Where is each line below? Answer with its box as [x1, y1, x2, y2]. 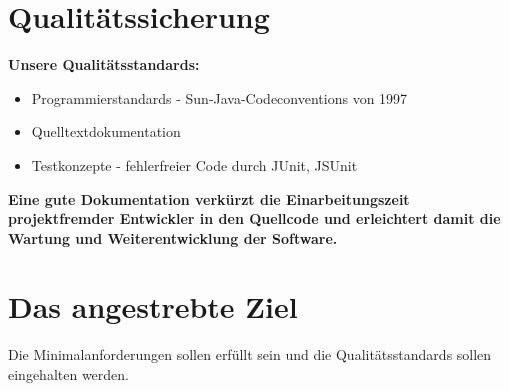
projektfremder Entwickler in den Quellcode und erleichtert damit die [8, 208, 501, 229]
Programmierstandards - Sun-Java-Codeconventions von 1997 [31, 87, 408, 108]
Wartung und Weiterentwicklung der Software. [8, 227, 338, 248]
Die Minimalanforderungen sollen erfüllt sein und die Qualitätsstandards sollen [8, 344, 492, 365]
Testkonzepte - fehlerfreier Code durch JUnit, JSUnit [31, 154, 358, 175]
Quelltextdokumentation [31, 121, 181, 142]
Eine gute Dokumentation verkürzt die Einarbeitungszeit [8, 188, 410, 209]
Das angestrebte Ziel [8, 286, 298, 327]
